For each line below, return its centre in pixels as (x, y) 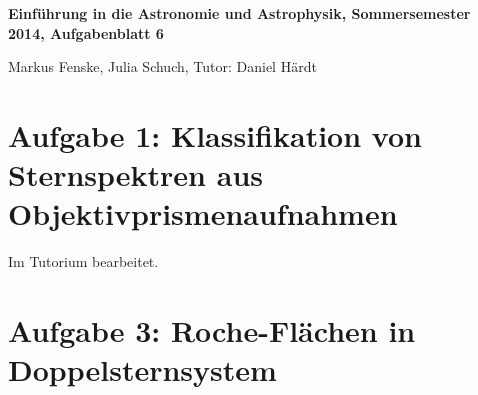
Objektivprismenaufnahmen (203, 213)
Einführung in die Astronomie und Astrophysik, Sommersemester (239, 13)
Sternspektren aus (135, 174)
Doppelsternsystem (142, 369)
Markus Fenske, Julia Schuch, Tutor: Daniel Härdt (162, 66)
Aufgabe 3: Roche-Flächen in (212, 330)
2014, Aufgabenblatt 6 (86, 32)
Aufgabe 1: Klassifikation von (215, 134)
